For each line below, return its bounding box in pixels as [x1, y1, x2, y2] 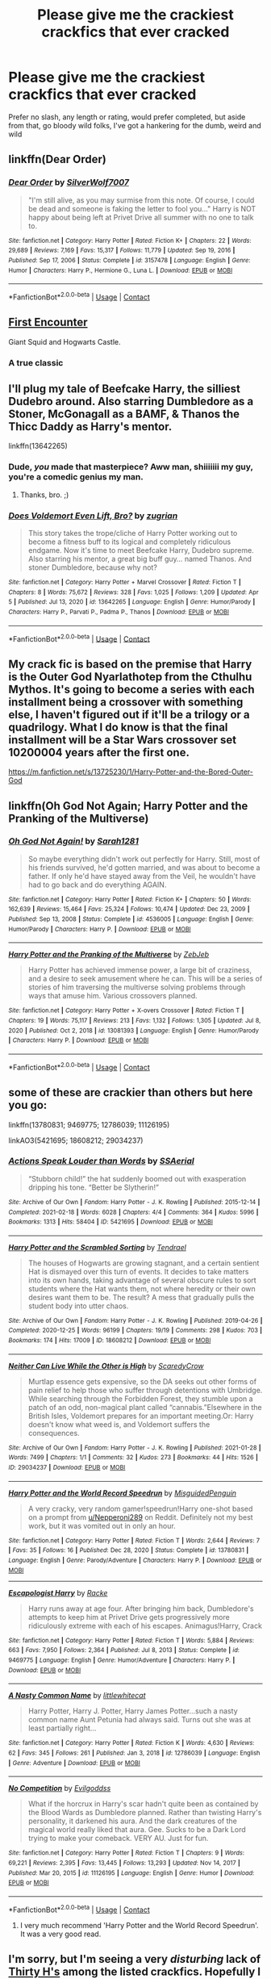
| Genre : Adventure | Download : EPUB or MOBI [8, 1759, 141, 1767]
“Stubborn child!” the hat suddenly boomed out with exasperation [27, 1174, 247, 1183]
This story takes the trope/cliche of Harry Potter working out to [27, 529, 238, 538]
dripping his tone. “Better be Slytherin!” [27, 1182, 160, 1192]
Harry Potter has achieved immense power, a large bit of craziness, [27, 965, 252, 975]
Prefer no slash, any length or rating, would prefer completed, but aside [8, 111, 246, 122]
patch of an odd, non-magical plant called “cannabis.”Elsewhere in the [27, 1402, 262, 1412]
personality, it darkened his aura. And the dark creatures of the [27, 1816, 238, 1826]
